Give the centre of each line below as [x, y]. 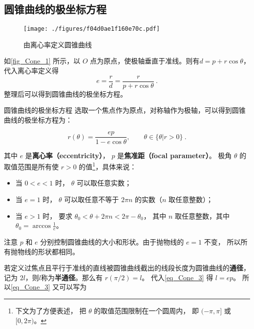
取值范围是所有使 [31, 166]
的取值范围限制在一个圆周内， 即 [147, 310]
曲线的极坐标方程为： [38, 119]
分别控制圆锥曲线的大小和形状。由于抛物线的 [112, 242]
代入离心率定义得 [31, 71]
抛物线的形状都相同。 [45, 251]
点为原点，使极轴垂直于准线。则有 [145, 61]
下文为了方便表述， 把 [51, 310]
